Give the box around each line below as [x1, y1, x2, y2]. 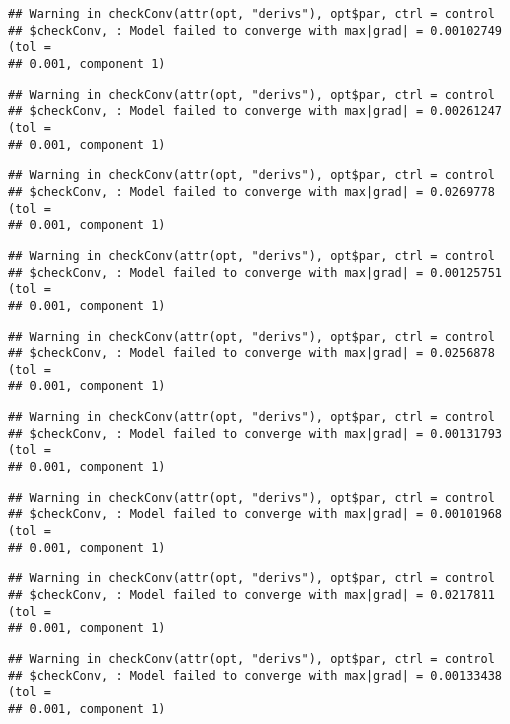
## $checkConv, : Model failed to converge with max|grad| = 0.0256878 [8, 346, 495, 361]
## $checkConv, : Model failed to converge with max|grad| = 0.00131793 [8, 426, 502, 441]
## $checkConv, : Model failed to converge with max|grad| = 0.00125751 [8, 265, 502, 280]
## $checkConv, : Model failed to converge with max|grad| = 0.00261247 [8, 104, 502, 119]
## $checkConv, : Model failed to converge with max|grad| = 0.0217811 [8, 588, 495, 603]
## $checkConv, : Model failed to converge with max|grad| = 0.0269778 [8, 184, 495, 199]
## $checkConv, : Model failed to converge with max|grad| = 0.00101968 [8, 507, 502, 522]
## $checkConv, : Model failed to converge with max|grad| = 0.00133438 [8, 668, 502, 683]
